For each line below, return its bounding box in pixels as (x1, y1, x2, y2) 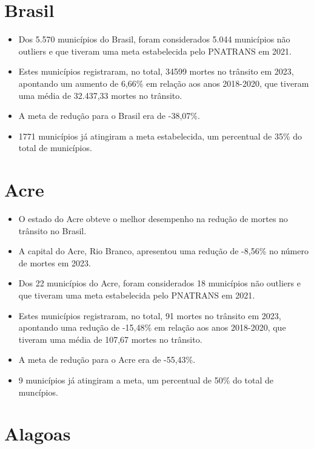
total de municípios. (18, 141, 92, 154)
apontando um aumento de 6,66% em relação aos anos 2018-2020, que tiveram (18, 76, 309, 89)
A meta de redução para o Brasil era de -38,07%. (18, 109, 200, 122)
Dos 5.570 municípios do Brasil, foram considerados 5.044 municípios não (18, 33, 290, 46)
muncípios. (18, 385, 58, 398)
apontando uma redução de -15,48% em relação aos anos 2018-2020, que (18, 321, 286, 334)
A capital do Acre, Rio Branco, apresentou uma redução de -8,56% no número (18, 245, 309, 257)
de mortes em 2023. (18, 256, 91, 269)
